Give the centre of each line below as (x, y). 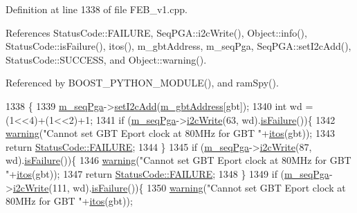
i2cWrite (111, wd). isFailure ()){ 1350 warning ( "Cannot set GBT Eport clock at (179, 187)
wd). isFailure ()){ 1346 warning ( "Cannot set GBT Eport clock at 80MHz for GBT (178, 160)
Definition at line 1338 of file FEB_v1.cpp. (97, 9)
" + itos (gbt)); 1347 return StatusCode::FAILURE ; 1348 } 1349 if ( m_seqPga (167, 173)
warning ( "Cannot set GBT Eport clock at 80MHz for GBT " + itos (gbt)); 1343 (170, 133)
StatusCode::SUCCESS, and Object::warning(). (106, 59)
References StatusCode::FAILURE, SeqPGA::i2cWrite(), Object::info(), (156, 32)
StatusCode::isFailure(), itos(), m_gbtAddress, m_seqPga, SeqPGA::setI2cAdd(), (178, 46)
